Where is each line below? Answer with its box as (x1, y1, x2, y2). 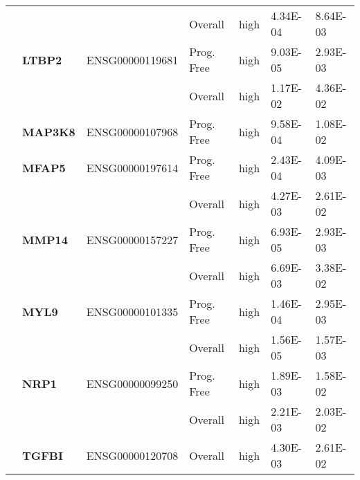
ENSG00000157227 (86, 231, 179, 248)
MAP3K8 (22, 123, 75, 140)
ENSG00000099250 (86, 375, 179, 391)
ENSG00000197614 (86, 159, 179, 176)
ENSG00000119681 (86, 51, 179, 68)
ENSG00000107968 (86, 123, 179, 140)
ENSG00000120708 (86, 447, 179, 463)
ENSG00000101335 (86, 303, 179, 320)
